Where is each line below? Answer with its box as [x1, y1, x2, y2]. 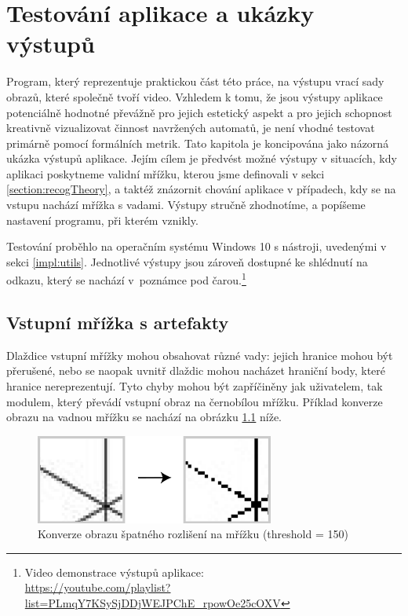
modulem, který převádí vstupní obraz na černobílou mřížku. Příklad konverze [6, 393, 383, 409]
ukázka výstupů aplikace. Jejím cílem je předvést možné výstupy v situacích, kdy [6, 150, 397, 167]
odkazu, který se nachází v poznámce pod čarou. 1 [6, 269, 246, 288]
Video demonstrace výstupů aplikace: [24, 563, 204, 580]
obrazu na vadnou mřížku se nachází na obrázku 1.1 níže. [6, 409, 282, 425]
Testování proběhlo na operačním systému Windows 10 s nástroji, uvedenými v [6, 238, 387, 255]
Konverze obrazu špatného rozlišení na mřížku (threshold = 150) [38, 526, 348, 542]
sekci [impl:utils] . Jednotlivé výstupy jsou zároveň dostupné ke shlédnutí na [6, 253, 368, 269]
